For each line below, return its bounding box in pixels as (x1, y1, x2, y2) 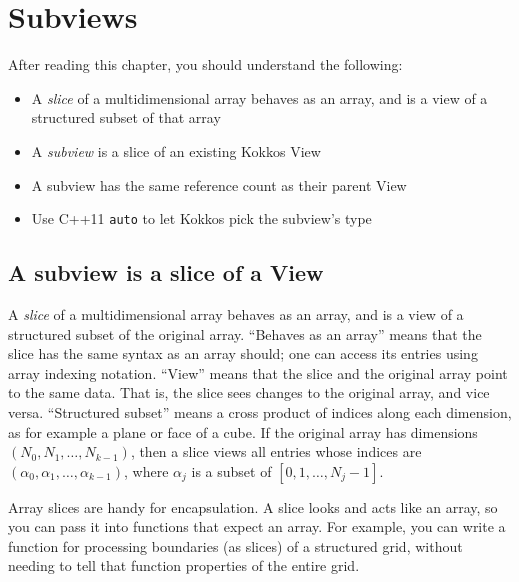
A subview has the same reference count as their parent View (31, 174, 407, 195)
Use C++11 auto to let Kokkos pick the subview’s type (31, 208, 372, 229)
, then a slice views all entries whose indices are (130, 441, 422, 462)
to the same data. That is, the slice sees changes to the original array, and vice (8, 382, 490, 403)
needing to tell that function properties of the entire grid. (8, 555, 360, 576)
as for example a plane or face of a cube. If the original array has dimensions (8, 421, 478, 442)
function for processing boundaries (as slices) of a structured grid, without (8, 535, 463, 556)
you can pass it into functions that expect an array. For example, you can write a (8, 516, 506, 537)
